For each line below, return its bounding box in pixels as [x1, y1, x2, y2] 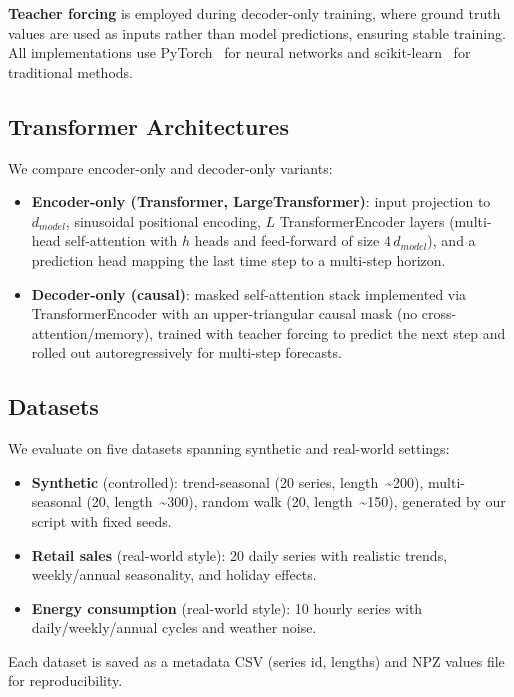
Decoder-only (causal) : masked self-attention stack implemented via [31, 283, 467, 304]
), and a [427, 230, 476, 251]
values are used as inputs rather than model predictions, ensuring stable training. [8, 22, 506, 43]
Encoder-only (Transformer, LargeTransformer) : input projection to [31, 191, 491, 212]
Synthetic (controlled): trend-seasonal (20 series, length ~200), [31, 471, 424, 492]
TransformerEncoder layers [279, 210, 445, 231]
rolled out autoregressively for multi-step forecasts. [31, 342, 342, 363]
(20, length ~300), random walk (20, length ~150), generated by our [86, 491, 506, 512]
